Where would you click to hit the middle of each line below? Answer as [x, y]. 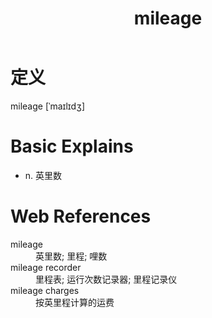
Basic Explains [72, 146]
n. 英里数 [43, 175]
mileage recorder [46, 267]
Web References [81, 216]
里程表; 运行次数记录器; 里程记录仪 [106, 279]
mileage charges [45, 290]
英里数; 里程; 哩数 [71, 256]
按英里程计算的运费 [75, 302]
